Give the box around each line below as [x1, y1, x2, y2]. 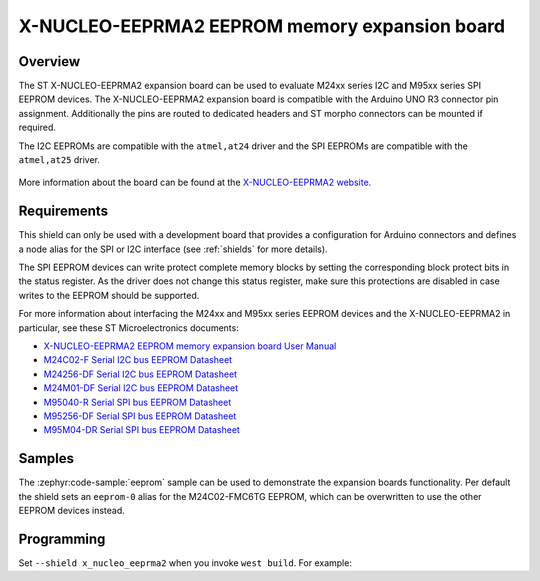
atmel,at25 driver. [18, 154, 100, 166]
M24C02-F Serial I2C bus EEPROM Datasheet [43, 354, 233, 366]
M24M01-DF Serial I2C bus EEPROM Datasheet [43, 382, 239, 394]
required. [18, 121, 57, 134]
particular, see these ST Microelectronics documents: [18, 321, 239, 334]
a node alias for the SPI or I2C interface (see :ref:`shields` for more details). [18, 243, 329, 255]
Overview [18, 53, 81, 70]
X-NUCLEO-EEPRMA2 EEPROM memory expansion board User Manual [43, 340, 337, 352]
